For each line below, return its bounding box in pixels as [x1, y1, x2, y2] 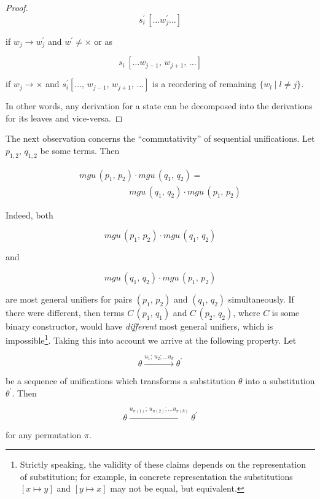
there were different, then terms [6, 306, 125, 319]
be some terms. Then [40, 144, 120, 157]
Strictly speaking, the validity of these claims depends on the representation [20, 458, 306, 471]
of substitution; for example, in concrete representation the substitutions [20, 470, 293, 482]
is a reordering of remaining [152, 77, 257, 90]
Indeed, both [6, 208, 53, 221]
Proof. [6, 1, 28, 14]
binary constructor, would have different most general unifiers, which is [6, 319, 273, 332]
